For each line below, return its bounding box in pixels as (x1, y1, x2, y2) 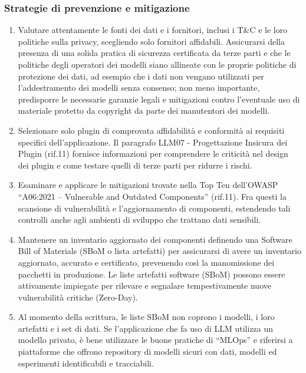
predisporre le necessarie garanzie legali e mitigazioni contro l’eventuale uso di (18, 93, 300, 105)
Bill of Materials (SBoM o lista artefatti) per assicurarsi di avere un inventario (18, 245, 301, 257)
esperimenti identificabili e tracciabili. (18, 357, 154, 369)
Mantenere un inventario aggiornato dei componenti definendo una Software (18, 233, 292, 245)
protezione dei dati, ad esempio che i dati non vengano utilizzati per (18, 70, 264, 82)
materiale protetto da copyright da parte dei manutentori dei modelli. (18, 104, 270, 117)
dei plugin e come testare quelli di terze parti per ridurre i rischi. (18, 159, 252, 171)
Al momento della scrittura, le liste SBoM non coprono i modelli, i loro (18, 311, 275, 323)
